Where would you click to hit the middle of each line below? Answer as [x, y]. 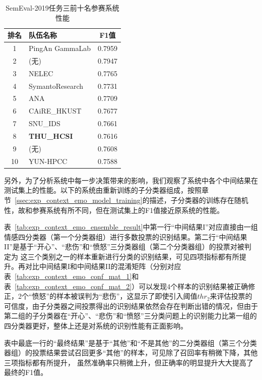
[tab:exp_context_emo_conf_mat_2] [73, 286]
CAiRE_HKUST [55, 111]
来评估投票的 [231, 296]
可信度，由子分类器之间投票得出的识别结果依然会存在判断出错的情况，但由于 [131, 306]
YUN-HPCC [48, 161]
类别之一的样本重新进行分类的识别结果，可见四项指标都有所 [140, 256]
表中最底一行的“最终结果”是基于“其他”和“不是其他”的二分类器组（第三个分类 [130, 342]
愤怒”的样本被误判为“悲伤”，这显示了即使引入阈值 [115, 296]
